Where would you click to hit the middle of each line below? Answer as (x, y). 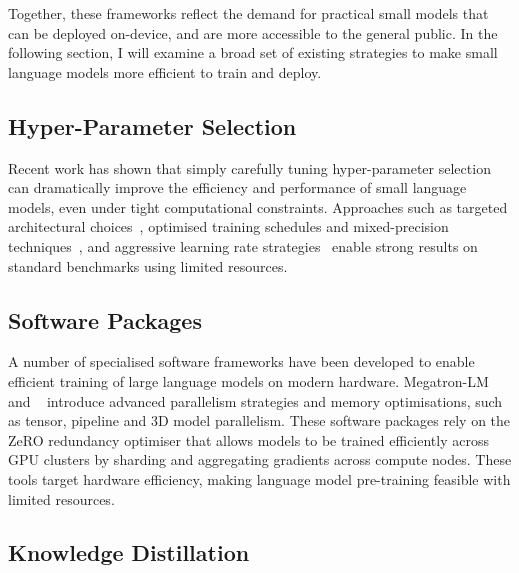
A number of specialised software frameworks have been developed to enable (241, 361)
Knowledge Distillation (129, 552)
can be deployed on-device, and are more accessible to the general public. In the (253, 32)
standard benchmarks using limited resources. (148, 265)
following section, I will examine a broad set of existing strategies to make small (253, 52)
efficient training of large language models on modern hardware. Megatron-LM (248, 380)
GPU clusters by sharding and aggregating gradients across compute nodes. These (260, 459)
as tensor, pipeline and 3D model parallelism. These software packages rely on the (259, 420)
